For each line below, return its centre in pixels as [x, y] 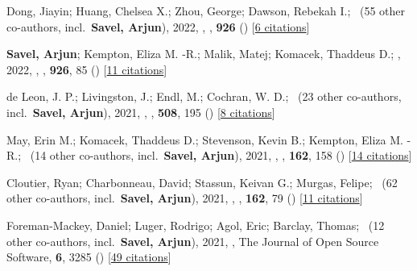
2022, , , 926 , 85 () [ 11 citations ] [87, 69]
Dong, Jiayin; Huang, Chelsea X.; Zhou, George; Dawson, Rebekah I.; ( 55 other [206, 10]
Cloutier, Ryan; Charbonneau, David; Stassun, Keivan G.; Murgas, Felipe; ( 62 [202, 182]
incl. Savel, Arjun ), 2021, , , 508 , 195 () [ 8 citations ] [141, 112]
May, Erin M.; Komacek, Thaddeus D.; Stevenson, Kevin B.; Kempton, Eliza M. [205, 139]
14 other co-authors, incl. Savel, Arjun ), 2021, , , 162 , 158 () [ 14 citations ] [223, 155]
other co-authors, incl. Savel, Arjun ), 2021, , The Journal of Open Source [193, 241]
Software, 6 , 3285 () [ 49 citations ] [89, 257]
